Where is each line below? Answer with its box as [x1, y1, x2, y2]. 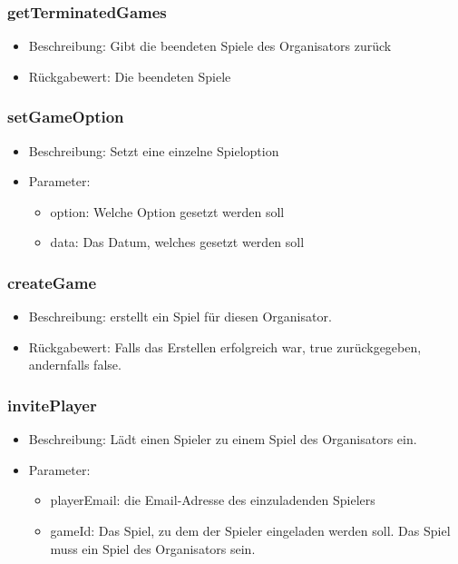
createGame [7, 271, 97, 293]
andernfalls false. [28, 355, 122, 374]
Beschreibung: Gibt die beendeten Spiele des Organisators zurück [28, 36, 392, 55]
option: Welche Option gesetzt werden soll [50, 202, 285, 221]
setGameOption [7, 105, 124, 128]
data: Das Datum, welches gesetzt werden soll [50, 233, 305, 252]
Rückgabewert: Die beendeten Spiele [28, 66, 231, 85]
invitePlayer [7, 393, 97, 416]
